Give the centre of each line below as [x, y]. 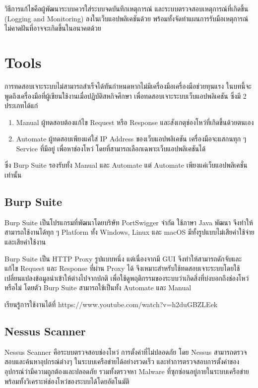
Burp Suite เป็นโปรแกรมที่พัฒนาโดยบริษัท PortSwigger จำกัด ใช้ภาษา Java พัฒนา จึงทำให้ [129, 222]
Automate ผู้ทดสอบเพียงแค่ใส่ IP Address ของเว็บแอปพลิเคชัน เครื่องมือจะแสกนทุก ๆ [131, 139]
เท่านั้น [13, 175]
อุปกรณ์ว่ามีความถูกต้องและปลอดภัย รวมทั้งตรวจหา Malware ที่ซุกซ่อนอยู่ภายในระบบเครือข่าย [127, 371]
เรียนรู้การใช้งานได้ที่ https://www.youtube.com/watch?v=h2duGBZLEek [111, 304]
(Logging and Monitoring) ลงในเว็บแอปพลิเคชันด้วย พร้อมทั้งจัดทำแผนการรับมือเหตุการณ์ [127, 18]
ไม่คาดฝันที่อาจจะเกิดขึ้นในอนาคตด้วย [53, 28]
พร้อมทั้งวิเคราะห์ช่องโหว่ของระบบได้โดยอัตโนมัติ [67, 381]
